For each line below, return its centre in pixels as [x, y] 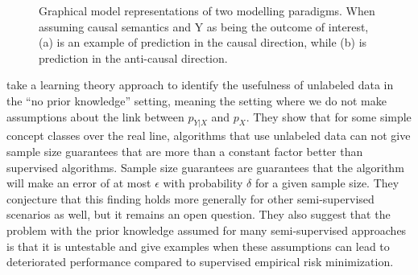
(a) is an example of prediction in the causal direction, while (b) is [203, 42]
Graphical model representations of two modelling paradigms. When [207, 10]
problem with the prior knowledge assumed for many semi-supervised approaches [207, 230]
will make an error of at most [79, 183]
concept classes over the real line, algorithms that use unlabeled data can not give [209, 135]
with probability [203, 183]
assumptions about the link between [95, 116]
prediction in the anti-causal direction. [133, 57]
